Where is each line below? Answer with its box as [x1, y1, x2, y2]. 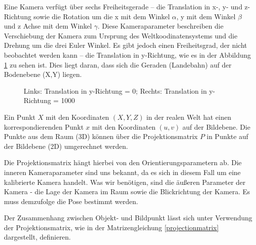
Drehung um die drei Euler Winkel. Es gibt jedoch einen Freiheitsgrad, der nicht [4, 40, 247, 50]
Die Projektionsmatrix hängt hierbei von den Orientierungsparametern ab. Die [4, 157, 242, 168]
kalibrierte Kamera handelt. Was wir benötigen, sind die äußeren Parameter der [4, 176, 246, 187]
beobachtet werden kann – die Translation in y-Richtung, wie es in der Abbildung [4, 49, 251, 60]
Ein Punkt [4, 111, 36, 122]
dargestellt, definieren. [4, 232, 71, 242]
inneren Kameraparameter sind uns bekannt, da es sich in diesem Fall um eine [4, 167, 241, 177]
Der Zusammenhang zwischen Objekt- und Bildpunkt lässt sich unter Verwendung [4, 212, 253, 223]
